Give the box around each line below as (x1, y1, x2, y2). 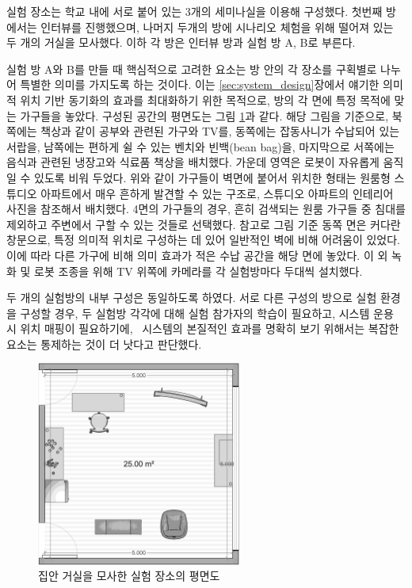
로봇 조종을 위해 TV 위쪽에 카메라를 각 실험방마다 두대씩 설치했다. (34, 262, 363, 279)
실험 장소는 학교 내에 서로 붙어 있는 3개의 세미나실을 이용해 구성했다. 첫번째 (6, 3, 383, 19)
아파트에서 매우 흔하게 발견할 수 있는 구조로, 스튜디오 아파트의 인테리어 (40, 185, 394, 201)
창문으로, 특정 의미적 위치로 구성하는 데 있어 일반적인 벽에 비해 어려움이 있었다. (6, 231, 400, 248)
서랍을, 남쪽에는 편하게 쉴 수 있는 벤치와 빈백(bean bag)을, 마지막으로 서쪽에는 (6, 138, 395, 155)
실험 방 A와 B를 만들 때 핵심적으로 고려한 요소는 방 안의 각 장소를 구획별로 (6, 60, 377, 77)
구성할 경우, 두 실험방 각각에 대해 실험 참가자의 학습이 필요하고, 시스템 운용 (20, 304, 394, 321)
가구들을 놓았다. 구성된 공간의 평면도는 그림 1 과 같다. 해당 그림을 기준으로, (20, 107, 389, 124)
